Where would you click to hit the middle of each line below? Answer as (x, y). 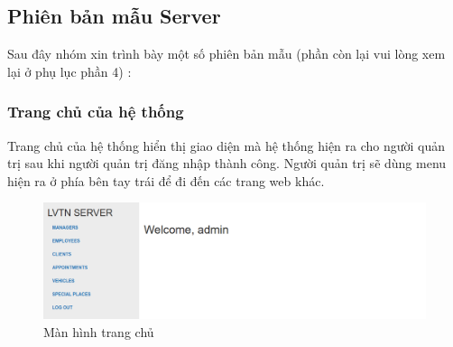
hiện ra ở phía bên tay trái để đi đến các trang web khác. (166, 180)
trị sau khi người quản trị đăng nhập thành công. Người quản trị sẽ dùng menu (227, 163)
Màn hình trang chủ (99, 331)
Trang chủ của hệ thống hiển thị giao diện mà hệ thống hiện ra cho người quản (226, 145)
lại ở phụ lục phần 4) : (69, 71)
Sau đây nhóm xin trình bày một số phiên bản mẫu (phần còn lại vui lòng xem (226, 54)
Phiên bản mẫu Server (114, 16)
